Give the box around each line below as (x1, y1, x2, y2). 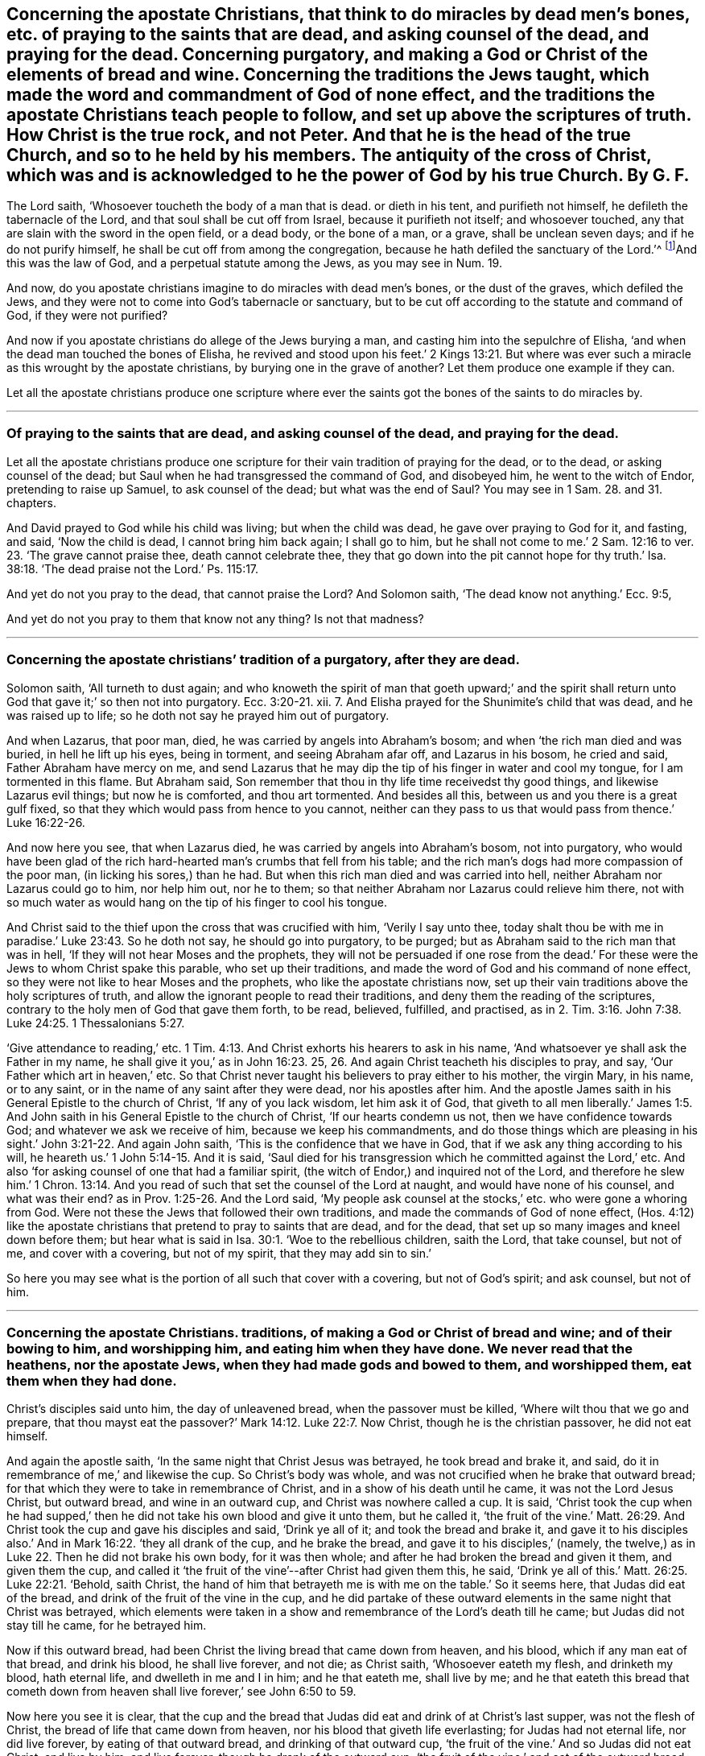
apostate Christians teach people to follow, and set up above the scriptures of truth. (6, 105, 691, 125)
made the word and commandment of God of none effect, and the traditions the (6, 85, 655, 105)
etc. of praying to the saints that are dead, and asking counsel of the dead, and (6, 24, 649, 44)
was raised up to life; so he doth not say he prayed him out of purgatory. (6, 708, 390, 722)
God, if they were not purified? (6, 308, 168, 323)
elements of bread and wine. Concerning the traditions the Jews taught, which (6, 64, 649, 85)
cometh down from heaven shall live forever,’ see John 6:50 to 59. (6, 1684, 357, 1699)
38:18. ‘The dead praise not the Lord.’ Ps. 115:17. (6, 561, 259, 576)
